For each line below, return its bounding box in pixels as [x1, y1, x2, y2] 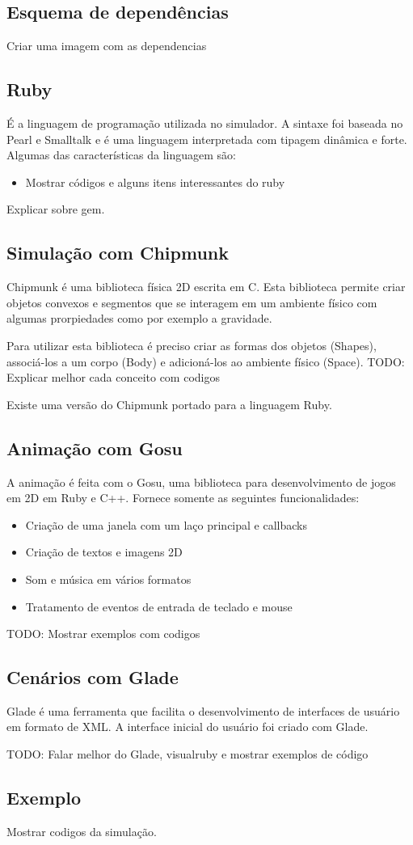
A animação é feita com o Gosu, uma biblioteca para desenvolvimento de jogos [6, 473, 396, 490]
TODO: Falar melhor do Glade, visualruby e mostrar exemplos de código [6, 746, 369, 763]
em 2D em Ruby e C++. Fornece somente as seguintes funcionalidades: [6, 489, 360, 506]
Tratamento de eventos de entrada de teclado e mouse [25, 598, 293, 615]
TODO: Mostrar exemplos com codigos [6, 625, 200, 642]
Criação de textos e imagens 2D [25, 543, 183, 560]
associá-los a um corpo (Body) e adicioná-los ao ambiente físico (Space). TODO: [6, 353, 405, 370]
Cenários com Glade [6, 665, 179, 690]
